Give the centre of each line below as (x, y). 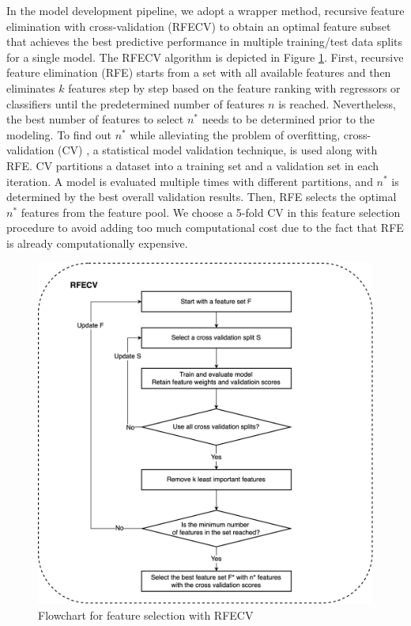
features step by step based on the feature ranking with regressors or (234, 87)
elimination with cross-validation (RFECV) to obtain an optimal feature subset (199, 26)
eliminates (31, 87)
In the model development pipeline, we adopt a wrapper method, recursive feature (205, 10)
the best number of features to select (95, 119)
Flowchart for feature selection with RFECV (146, 615)
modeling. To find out (59, 134)
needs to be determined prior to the (288, 119)
